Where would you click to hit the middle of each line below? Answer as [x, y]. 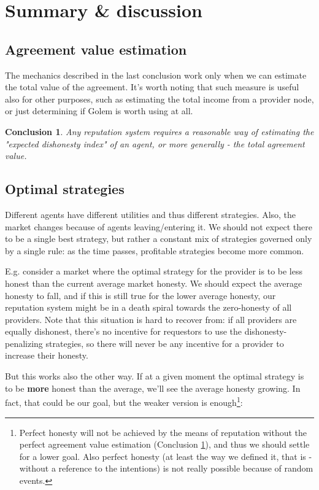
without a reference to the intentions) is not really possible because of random [166, 468]
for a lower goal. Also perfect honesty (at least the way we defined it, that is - [166, 456]
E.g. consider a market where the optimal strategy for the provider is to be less [154, 271]
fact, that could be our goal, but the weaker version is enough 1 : [124, 401]
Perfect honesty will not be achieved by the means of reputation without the [163, 432]
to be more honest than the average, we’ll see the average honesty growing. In [153, 388]
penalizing [24, 343]
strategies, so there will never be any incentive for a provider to [165, 343]
